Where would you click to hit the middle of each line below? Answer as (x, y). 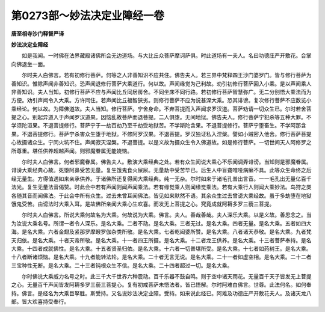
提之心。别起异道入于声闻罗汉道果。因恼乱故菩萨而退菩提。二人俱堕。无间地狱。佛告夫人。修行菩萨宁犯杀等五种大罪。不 (161, 117)
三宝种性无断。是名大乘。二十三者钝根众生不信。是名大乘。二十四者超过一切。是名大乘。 (122, 265)
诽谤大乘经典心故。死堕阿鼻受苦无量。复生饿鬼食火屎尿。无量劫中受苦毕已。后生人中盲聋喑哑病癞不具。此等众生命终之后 (161, 170)
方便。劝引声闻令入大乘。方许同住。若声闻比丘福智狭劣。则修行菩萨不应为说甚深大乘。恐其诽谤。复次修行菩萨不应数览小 (161, 100)
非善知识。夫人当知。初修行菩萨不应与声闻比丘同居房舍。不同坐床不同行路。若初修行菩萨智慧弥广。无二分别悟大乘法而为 (161, 92)
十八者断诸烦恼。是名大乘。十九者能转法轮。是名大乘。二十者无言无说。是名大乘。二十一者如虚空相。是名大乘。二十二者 (161, 257)
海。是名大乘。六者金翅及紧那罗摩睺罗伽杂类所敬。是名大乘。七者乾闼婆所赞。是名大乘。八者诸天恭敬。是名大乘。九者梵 (161, 232)
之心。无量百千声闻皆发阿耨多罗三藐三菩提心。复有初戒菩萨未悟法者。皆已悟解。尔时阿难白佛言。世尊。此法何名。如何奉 (161, 285)
